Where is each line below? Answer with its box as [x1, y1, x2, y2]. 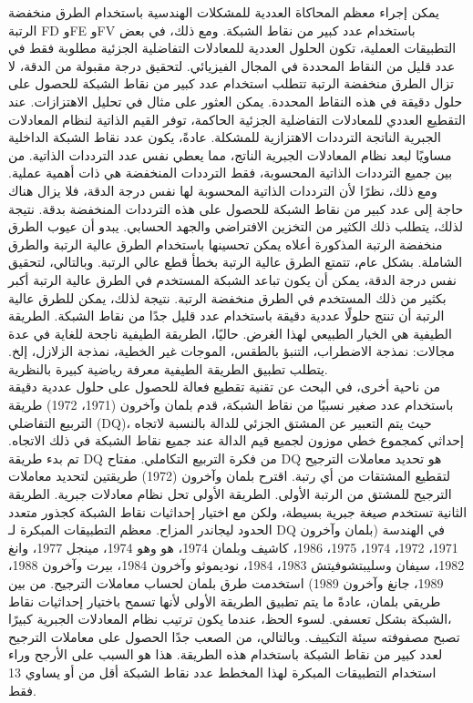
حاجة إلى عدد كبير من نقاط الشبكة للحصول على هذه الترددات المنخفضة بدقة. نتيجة [8, 199, 464, 218]
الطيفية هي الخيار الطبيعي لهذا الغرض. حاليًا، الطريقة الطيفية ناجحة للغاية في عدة [8, 323, 452, 342]
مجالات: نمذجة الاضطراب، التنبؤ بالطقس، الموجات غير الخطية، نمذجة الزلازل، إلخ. [8, 341, 455, 361]
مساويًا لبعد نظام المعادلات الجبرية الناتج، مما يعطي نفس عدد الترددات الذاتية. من [8, 145, 452, 164]
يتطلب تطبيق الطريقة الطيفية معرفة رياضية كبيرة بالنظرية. [8, 359, 328, 378]
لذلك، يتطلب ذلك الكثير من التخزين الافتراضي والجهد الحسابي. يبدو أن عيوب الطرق [8, 217, 464, 236]
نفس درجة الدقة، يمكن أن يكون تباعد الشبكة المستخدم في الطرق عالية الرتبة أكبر [8, 270, 457, 289]
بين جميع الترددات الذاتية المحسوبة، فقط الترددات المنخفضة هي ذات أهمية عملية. [8, 163, 453, 182]
